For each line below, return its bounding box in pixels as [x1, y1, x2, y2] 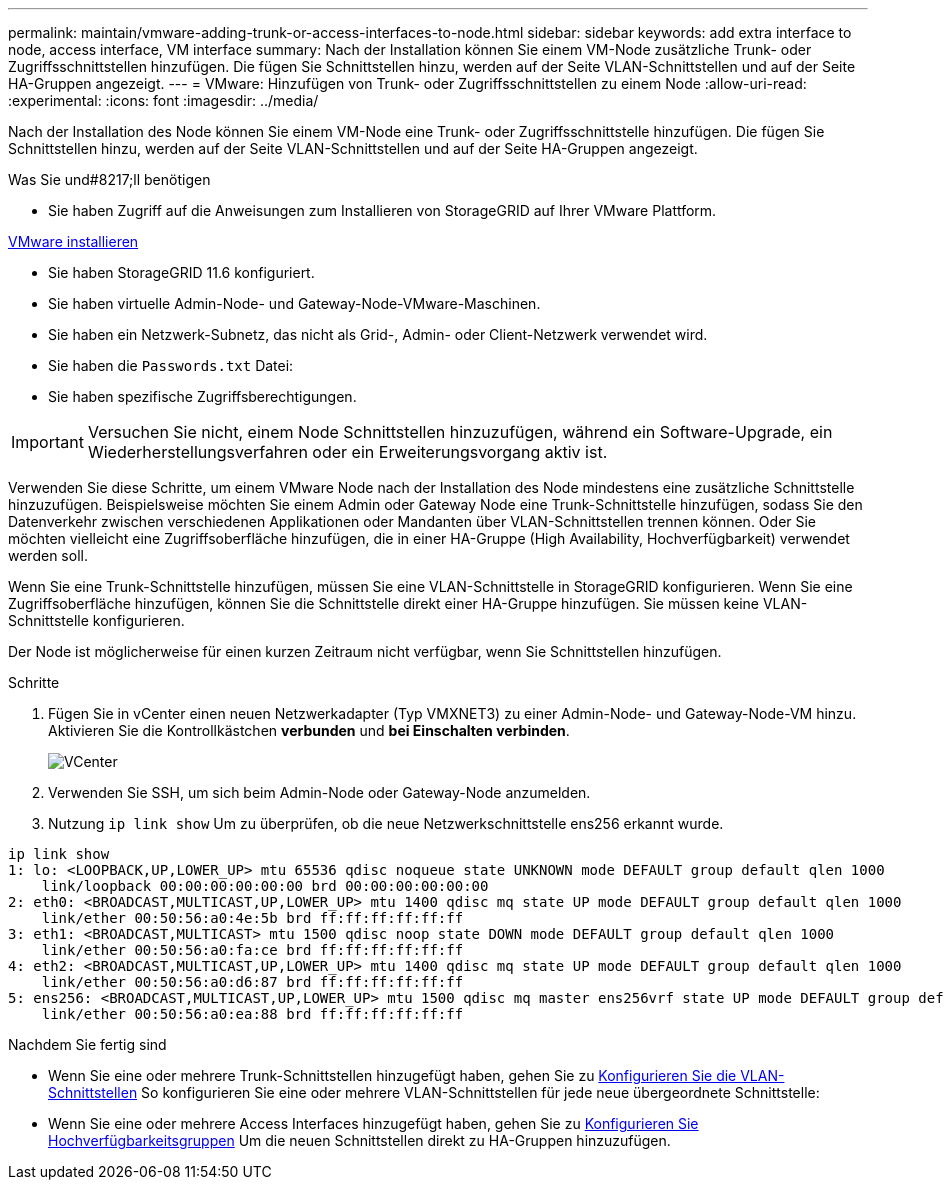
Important [11, 432, 84, 452]
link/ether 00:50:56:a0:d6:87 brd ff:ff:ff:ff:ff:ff [41, 974, 464, 990]
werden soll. [8, 547, 88, 564]
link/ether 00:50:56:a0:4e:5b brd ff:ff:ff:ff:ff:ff [41, 910, 464, 926]
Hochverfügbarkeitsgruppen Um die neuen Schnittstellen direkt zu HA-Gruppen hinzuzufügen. [48, 1132, 671, 1149]
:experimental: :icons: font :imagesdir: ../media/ [8, 92, 319, 109]
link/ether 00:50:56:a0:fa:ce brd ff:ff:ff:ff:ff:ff [41, 942, 464, 958]
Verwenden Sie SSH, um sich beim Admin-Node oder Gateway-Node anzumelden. [48, 784, 591, 801]
